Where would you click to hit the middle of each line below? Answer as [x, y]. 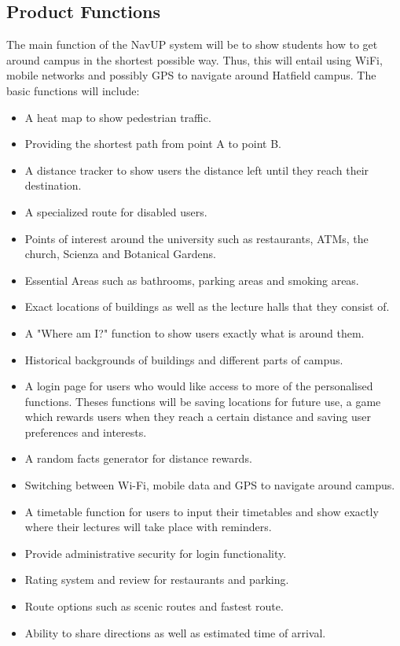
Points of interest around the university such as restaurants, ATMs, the [196, 238]
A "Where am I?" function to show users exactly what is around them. [194, 332]
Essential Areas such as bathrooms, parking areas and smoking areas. [192, 280]
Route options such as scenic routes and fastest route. [154, 606]
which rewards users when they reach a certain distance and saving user [198, 417]
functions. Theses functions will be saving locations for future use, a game [203, 401]
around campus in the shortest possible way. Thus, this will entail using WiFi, [194, 59]
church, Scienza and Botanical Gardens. [120, 254]
